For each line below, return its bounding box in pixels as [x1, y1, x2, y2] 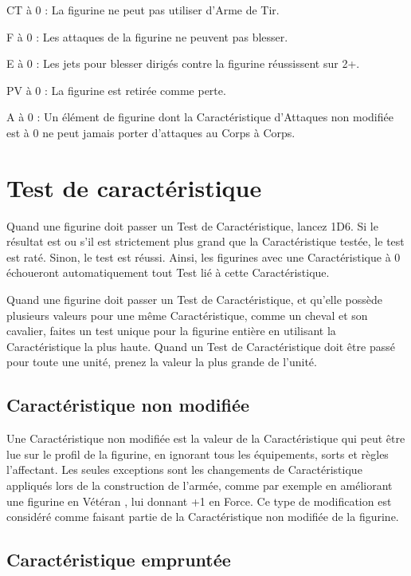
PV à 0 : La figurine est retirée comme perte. [6, 81, 226, 98]
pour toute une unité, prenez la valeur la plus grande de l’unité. [6, 353, 317, 370]
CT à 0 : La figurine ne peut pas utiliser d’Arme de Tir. [6, 2, 280, 18]
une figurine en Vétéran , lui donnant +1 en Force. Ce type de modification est [6, 492, 392, 509]
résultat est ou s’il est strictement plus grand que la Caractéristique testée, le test [6, 233, 405, 250]
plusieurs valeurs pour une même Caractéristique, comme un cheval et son [6, 306, 368, 323]
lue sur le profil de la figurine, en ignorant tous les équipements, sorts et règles [6, 445, 389, 462]
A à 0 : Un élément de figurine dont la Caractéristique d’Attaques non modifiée [6, 108, 393, 125]
